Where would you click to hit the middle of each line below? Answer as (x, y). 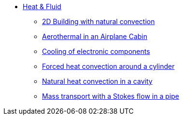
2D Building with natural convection (99, 21)
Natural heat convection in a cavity (97, 81)
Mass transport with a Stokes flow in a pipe (111, 96)
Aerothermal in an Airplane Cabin (95, 36)
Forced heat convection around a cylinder (108, 66)
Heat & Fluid (42, 7)
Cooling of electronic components (96, 51)
